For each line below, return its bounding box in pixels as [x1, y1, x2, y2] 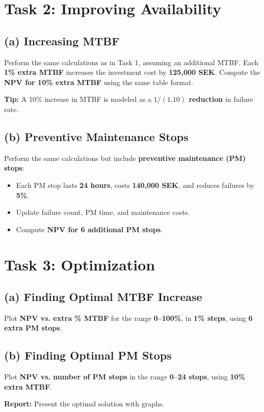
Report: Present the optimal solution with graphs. [4, 398, 165, 409]
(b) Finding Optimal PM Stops [4, 347, 172, 363]
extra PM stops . [4, 322, 62, 333]
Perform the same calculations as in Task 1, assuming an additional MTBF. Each [4, 57, 259, 67]
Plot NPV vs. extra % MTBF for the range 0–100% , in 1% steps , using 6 [4, 312, 253, 323]
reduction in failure [189, 94, 253, 104]
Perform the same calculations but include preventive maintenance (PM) [4, 152, 246, 163]
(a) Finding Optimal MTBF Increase [4, 289, 202, 305]
